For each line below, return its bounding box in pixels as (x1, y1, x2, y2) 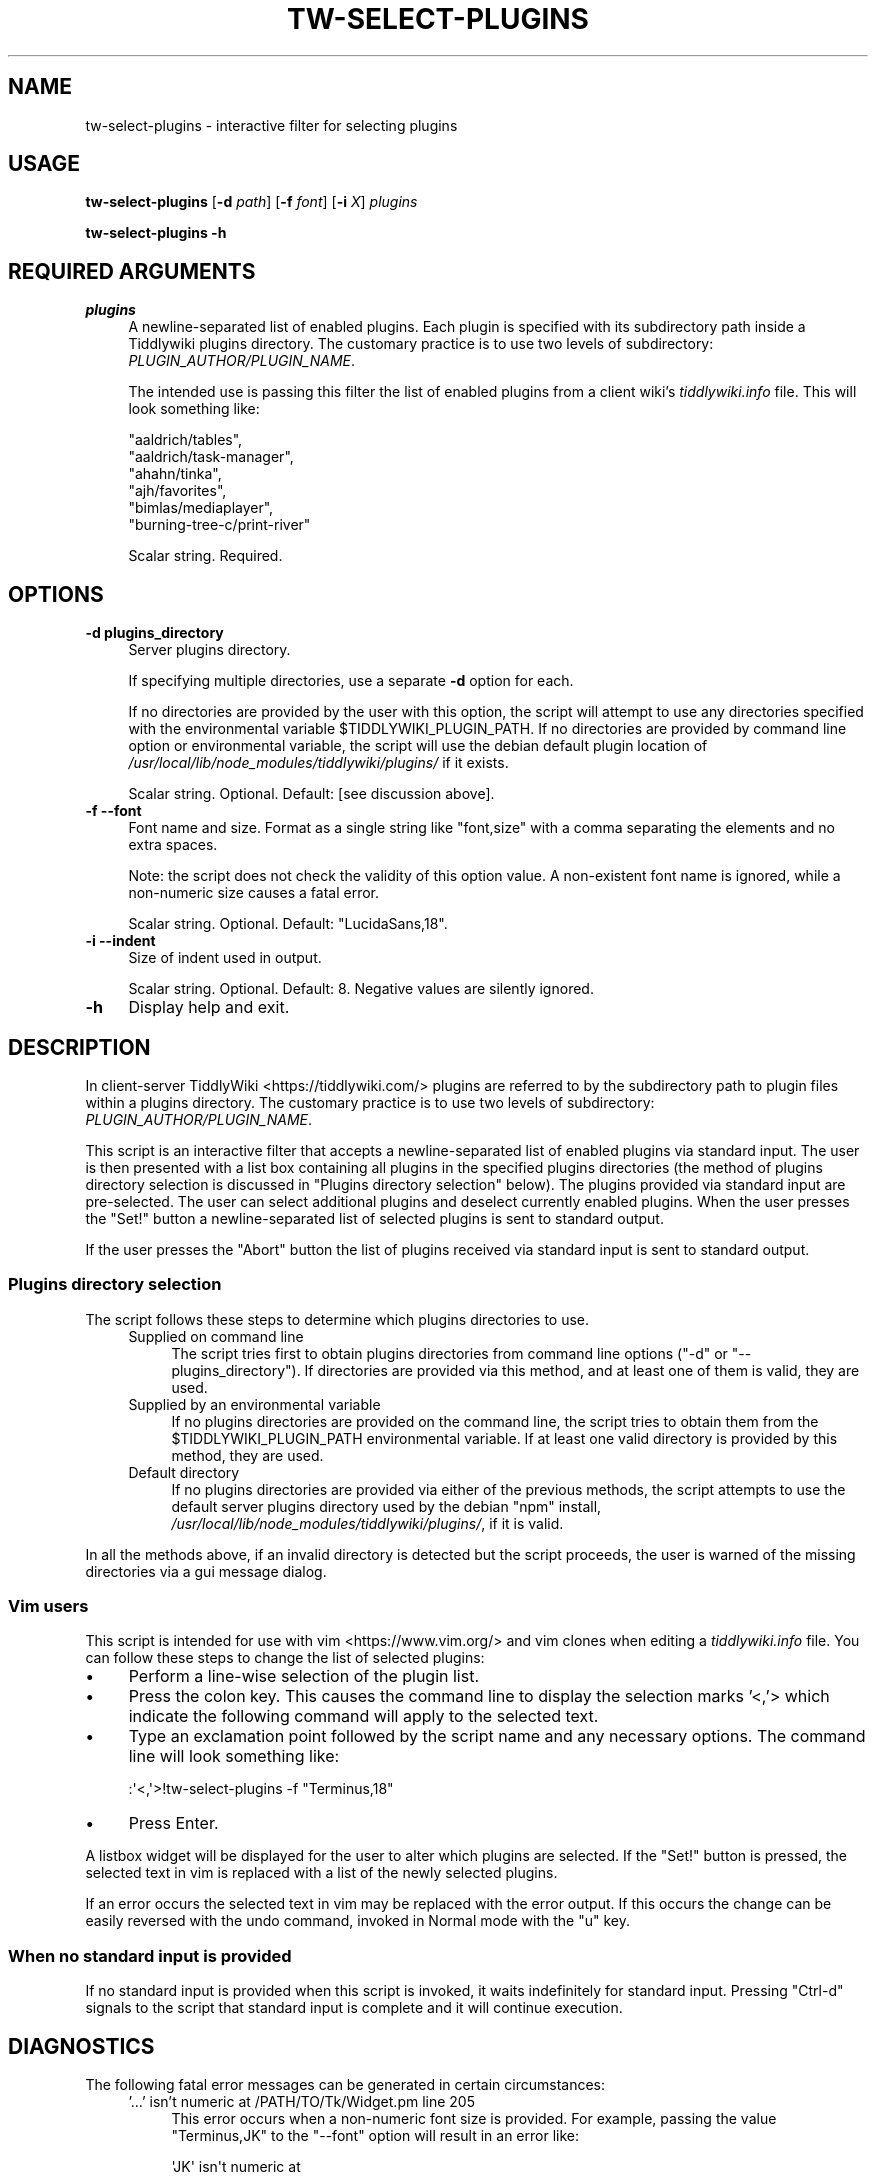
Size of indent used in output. (128, 949, 322, 967)
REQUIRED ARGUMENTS (8, 258, 256, 284)
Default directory (128, 1463, 240, 1481)
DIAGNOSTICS (8, 2033, 155, 2059)
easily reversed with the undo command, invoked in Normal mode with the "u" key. (85, 1912, 630, 1930)
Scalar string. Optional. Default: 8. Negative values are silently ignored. (128, 980, 594, 998)
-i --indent (85, 932, 156, 950)
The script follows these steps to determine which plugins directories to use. (85, 1310, 590, 1328)
